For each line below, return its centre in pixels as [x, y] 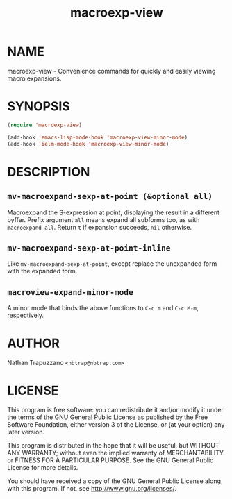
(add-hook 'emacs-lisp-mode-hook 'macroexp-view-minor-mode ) [98, 137]
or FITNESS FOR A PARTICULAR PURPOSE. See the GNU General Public [110, 460]
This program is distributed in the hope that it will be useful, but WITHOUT [113, 445]
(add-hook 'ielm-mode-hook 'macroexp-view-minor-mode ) [88, 144]
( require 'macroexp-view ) [44, 125]
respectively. [25, 315]
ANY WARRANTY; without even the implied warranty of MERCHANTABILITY [116, 453]
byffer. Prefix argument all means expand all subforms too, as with [103, 219]
